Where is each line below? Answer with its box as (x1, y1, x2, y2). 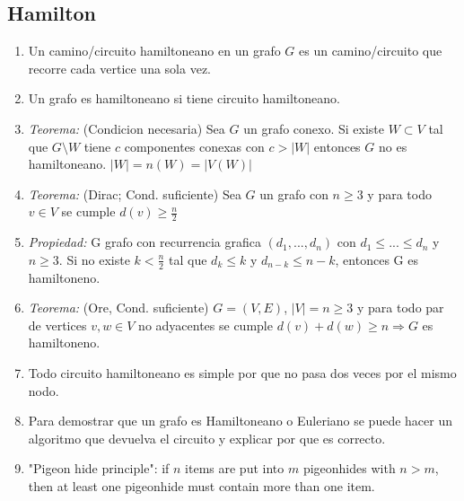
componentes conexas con (124, 136, 265, 155)
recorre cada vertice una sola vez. (28, 58, 211, 77)
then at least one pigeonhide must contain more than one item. (28, 476, 375, 495)
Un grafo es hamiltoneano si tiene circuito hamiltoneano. (28, 89, 340, 108)
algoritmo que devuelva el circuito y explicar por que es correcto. (28, 428, 386, 447)
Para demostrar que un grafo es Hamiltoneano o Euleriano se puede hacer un (28, 411, 452, 430)
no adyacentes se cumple (138, 315, 273, 334)
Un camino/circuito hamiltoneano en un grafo (28, 41, 281, 60)
